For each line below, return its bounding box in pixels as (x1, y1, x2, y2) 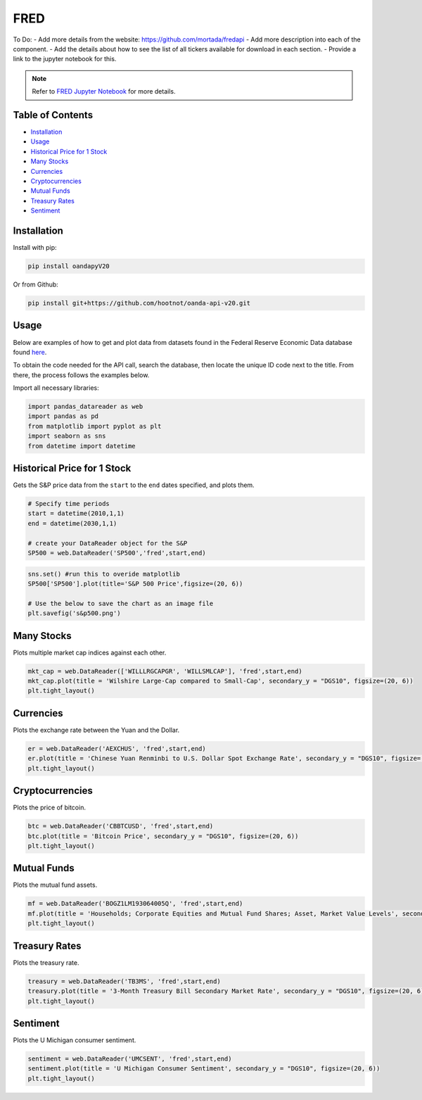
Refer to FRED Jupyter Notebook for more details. (32, 87, 176, 96)
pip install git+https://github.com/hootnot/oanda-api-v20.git (27, 299, 251, 307)
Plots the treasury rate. (13, 958, 79, 967)
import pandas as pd (27, 412, 98, 420)
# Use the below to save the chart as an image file (27, 599, 214, 607)
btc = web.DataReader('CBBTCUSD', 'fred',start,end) (27, 822, 214, 830)
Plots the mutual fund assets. (13, 880, 98, 890)
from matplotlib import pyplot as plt (27, 422, 162, 430)
